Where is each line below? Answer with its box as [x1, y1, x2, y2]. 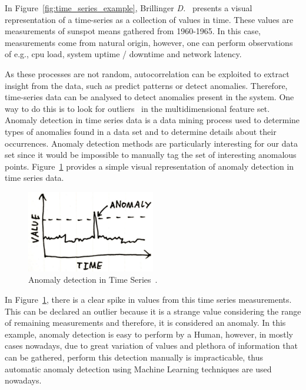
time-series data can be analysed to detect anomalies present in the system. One [5, 91, 294, 103]
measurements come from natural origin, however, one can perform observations [5, 36, 293, 48]
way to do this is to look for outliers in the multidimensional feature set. [5, 102, 270, 114]
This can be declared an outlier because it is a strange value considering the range [5, 305, 301, 317]
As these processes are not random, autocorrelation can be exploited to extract [5, 67, 290, 80]
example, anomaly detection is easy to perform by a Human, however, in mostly [5, 328, 293, 340]
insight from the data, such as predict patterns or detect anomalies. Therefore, [5, 79, 288, 91]
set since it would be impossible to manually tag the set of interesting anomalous [5, 148, 297, 161]
